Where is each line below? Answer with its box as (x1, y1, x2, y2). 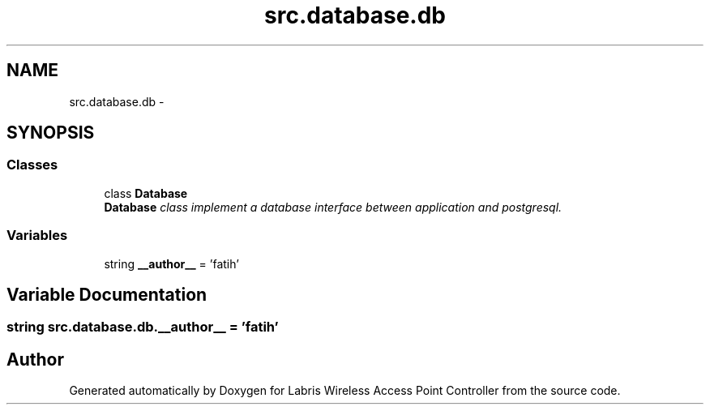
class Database (104, 186, 188, 200)
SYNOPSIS (6, 122, 95, 143)
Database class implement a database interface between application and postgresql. (104, 199, 562, 214)
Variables (6, 227, 68, 244)
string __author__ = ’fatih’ (104, 256, 239, 271)
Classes (6, 156, 58, 173)
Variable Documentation (6, 284, 207, 305)
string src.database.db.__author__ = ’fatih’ (6, 319, 279, 336)
